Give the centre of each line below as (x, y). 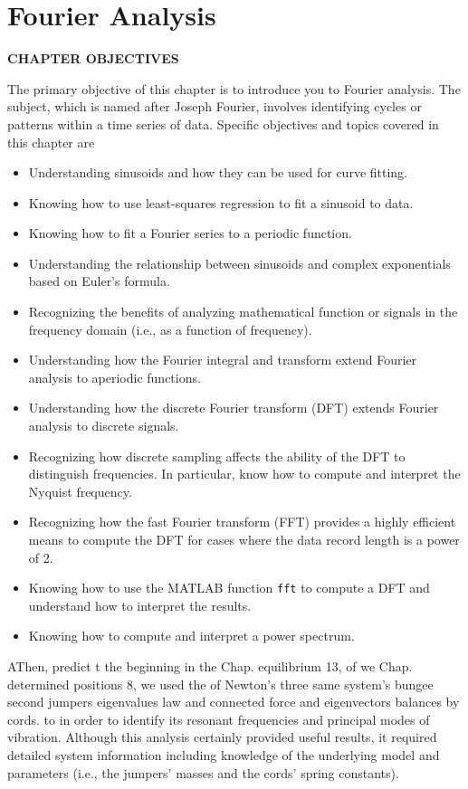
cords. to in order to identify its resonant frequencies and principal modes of (219, 719)
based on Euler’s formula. (99, 281)
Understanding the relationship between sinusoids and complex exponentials (239, 263)
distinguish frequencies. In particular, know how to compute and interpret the (244, 474)
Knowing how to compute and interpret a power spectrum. (191, 636)
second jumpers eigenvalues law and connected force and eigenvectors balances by (234, 702)
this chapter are (51, 142)
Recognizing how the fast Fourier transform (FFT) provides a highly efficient (242, 522)
